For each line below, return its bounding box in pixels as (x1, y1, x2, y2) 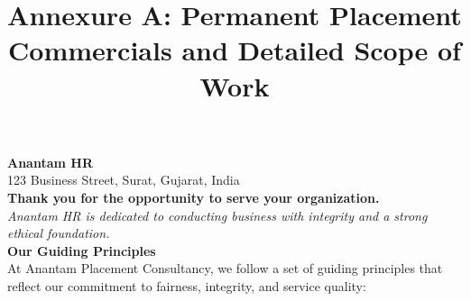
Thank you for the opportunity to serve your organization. (7, 187, 380, 206)
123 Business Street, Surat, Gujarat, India (7, 170, 240, 189)
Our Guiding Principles (7, 241, 156, 260)
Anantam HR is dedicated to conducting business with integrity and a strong (7, 205, 428, 224)
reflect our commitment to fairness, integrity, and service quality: (7, 276, 366, 295)
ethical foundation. (7, 223, 110, 242)
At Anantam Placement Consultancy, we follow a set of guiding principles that (7, 259, 443, 278)
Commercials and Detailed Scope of (8, 32, 461, 68)
